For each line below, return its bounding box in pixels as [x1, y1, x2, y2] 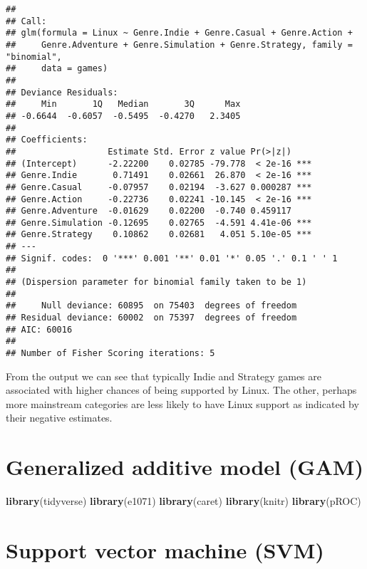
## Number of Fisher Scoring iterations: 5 [6, 348, 215, 359]
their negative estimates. [6, 410, 113, 425]
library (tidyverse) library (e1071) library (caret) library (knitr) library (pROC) [6, 494, 361, 508]
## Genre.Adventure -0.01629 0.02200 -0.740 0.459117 [6, 206, 291, 216]
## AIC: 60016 [6, 324, 73, 335]
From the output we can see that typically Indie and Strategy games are [6, 368, 322, 383]
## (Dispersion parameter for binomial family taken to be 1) [6, 277, 307, 288]
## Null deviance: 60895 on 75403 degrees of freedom [6, 301, 297, 311]
